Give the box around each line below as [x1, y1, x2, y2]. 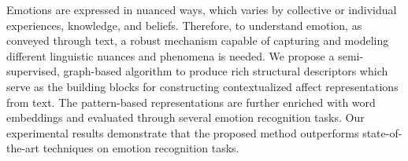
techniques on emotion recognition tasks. [43, 140, 239, 156]
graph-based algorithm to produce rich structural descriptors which [63, 63, 388, 79]
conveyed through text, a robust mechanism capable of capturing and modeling [6, 32, 389, 49]
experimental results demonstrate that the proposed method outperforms [6, 124, 359, 141]
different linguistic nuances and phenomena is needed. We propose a [6, 47, 335, 64]
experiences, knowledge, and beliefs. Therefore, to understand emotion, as [6, 16, 362, 33]
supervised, [6, 63, 60, 79]
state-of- [362, 124, 402, 141]
